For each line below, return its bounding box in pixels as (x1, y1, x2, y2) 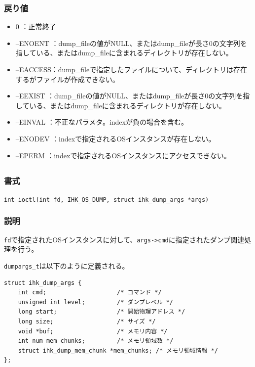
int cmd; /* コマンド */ (18, 289, 162, 296)
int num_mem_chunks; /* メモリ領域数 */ (18, 337, 174, 345)
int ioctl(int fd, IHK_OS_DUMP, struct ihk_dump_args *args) (4, 196, 209, 203)
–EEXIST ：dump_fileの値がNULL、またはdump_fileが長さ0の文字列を (15, 91, 243, 101)
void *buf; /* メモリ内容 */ (18, 327, 168, 335)
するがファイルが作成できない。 (15, 74, 119, 84)
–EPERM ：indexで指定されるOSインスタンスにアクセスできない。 (15, 150, 231, 160)
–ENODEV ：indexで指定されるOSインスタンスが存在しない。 (15, 133, 216, 143)
